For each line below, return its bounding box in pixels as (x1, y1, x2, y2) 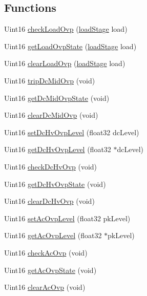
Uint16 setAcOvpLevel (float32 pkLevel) (4, 213, 131, 223)
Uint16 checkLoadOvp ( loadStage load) (4, 24, 128, 34)
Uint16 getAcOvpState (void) (4, 264, 97, 275)
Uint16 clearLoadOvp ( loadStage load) (4, 58, 125, 69)
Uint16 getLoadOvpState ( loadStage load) (4, 40, 137, 51)
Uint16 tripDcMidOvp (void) (4, 75, 95, 86)
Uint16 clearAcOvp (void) (4, 282, 86, 292)
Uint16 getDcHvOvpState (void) (4, 178, 106, 189)
